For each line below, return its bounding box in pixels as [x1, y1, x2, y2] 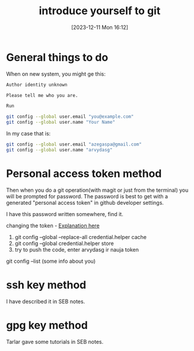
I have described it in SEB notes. [6, 298, 85, 305]
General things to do [6, 50, 109, 64]
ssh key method [6, 278, 87, 291]
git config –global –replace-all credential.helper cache [14, 233, 147, 240]
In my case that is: [6, 130, 51, 137]
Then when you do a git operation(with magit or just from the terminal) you [6, 186, 189, 194]
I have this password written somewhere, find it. [6, 210, 123, 217]
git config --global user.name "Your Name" [6, 120, 116, 125]
